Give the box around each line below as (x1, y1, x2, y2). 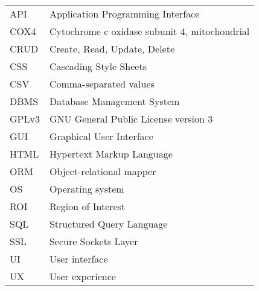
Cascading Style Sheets (49, 59, 147, 73)
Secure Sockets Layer (49, 234, 138, 248)
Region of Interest (49, 199, 126, 213)
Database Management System (49, 94, 180, 108)
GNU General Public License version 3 (49, 112, 213, 126)
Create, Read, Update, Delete (49, 42, 175, 56)
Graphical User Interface (49, 129, 153, 143)
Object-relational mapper (49, 164, 156, 178)
